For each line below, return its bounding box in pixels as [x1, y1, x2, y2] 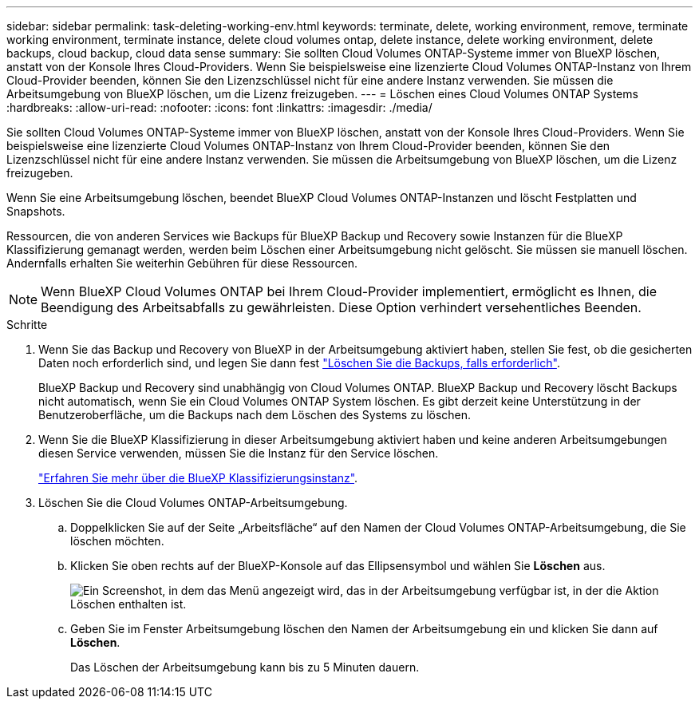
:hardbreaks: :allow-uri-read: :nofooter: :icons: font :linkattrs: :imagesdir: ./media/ [6, 101, 432, 114]
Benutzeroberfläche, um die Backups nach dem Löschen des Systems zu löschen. [38, 408, 472, 422]
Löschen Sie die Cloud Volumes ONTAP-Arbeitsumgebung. [38, 496, 348, 509]
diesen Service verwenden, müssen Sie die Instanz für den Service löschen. [38, 446, 439, 460]
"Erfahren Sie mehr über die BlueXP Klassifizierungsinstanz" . [38, 471, 358, 485]
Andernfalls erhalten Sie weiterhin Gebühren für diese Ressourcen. [6, 256, 358, 270]
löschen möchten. [70, 534, 164, 548]
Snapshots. [6, 204, 65, 218]
